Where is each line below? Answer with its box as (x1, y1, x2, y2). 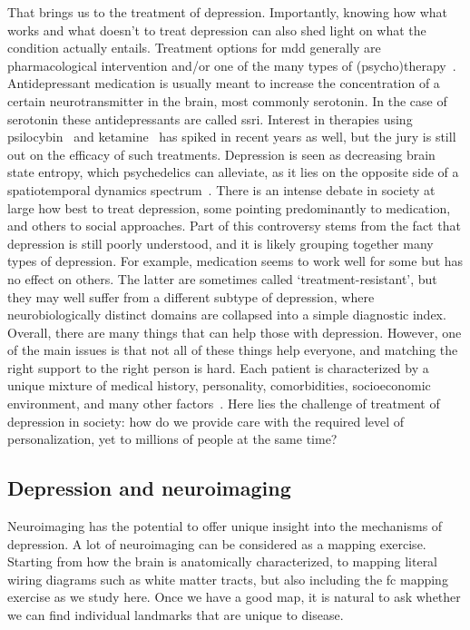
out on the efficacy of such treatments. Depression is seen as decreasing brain (7, 144, 436, 163)
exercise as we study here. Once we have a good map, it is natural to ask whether (7, 587, 461, 606)
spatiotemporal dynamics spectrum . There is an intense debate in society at (7, 180, 436, 199)
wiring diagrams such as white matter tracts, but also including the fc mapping (7, 569, 448, 588)
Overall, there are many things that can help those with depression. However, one (7, 322, 462, 341)
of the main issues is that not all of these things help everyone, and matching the (7, 340, 458, 359)
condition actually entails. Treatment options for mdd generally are (7, 38, 381, 57)
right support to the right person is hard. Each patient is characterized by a (7, 358, 429, 377)
